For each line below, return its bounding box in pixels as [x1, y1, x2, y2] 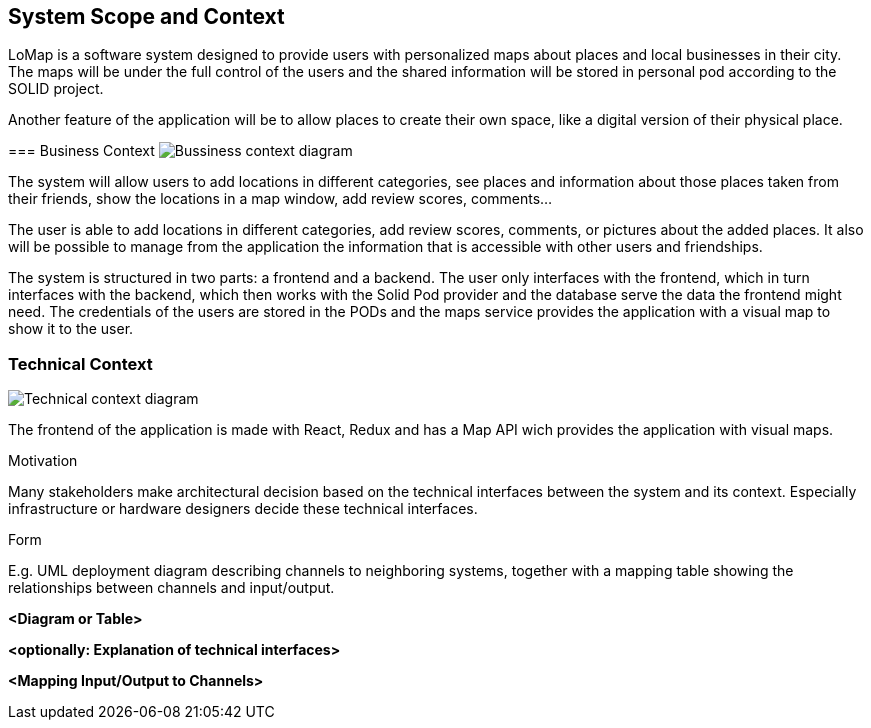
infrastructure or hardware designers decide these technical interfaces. [8, 500, 478, 518]
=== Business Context [8, 142, 155, 160]
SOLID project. [8, 80, 104, 98]
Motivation [8, 452, 78, 470]
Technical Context [8, 353, 153, 374]
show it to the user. [8, 320, 134, 338]
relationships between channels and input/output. [8, 579, 335, 597]
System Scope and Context [8, 4, 285, 29]
